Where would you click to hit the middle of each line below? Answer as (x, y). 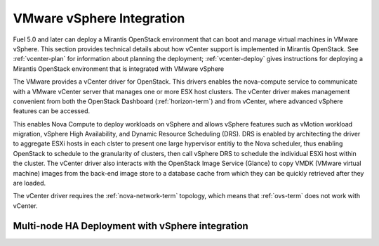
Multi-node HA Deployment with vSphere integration (131, 226)
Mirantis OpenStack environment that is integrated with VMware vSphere (119, 69)
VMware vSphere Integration (99, 18)
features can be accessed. (52, 111)
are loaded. (29, 183)
